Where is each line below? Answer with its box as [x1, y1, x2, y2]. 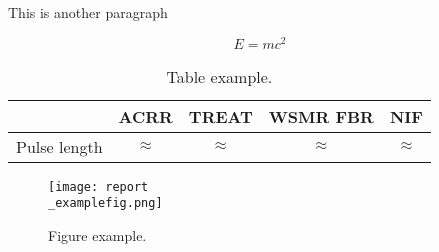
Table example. [166, 64, 273, 88]
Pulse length [16, 134, 103, 158]
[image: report [48, 179, 149, 194]
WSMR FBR [268, 104, 374, 128]
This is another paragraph [8, 2, 168, 22]
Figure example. [48, 224, 147, 245]
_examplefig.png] [48, 196, 163, 211]
